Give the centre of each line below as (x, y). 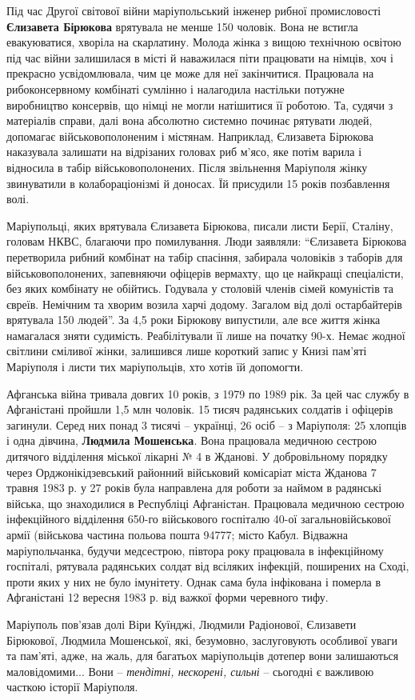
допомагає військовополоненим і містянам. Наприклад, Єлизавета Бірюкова (190, 136)
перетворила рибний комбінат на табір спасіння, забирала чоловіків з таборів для (205, 256)
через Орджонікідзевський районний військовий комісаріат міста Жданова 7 (192, 472)
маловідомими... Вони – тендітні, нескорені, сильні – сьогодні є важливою (190, 671)
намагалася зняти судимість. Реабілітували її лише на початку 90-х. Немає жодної (206, 335)
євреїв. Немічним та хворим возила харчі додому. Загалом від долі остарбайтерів (204, 304)
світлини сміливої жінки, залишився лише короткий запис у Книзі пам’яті (187, 351)
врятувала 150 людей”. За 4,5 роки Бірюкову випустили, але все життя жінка (194, 320)
